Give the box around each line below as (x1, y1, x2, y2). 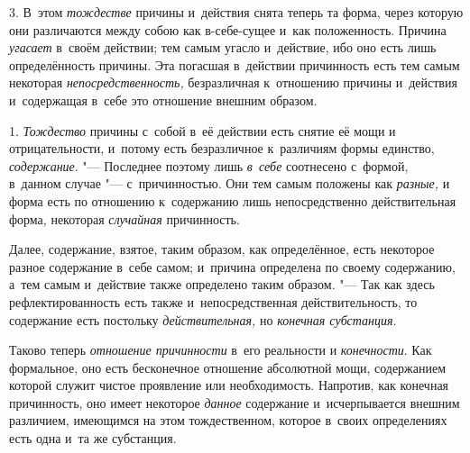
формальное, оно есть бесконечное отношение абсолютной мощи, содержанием (9, 358, 447, 376)
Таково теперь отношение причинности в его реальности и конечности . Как (9, 340, 432, 359)
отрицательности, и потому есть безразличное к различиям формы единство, (9, 139, 435, 158)
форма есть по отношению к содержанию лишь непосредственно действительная (9, 191, 456, 210)
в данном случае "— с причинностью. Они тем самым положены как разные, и (9, 174, 450, 193)
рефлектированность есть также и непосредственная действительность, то (9, 292, 418, 311)
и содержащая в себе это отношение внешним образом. (9, 90, 318, 109)
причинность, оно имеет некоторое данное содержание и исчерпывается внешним (9, 393, 460, 412)
